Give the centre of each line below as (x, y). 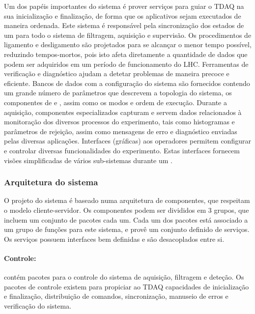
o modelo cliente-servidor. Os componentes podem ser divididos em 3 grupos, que (127, 210)
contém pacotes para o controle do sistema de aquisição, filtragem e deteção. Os (124, 277)
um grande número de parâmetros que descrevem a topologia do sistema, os (118, 93)
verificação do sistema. (38, 305)
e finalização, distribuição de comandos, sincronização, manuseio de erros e (116, 296)
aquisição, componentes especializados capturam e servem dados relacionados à (123, 112)
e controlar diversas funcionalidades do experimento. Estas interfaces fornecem (122, 150)
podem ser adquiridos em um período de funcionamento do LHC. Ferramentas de (126, 64)
